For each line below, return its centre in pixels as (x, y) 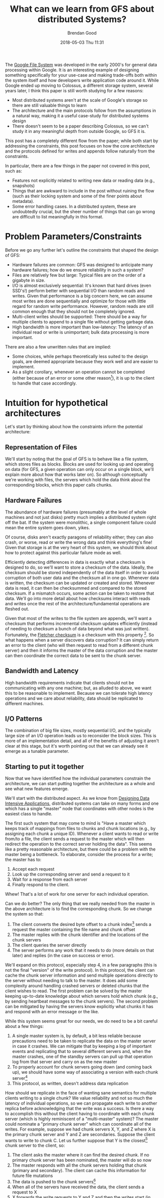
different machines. (25, 703)
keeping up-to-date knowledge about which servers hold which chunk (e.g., (82, 996)
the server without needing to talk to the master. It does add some (71, 980)
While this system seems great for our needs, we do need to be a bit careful (81, 1021)
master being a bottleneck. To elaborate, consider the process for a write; (79, 855)
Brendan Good (82, 33)
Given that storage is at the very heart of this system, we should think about (81, 548)
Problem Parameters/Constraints (73, 237)
